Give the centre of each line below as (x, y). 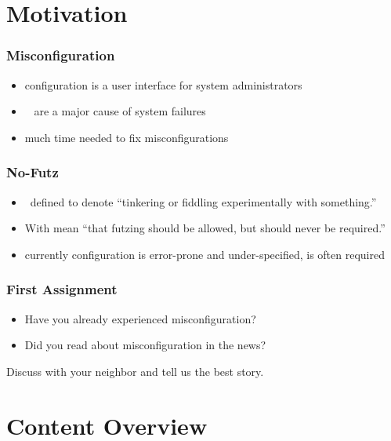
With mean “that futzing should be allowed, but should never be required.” (205, 228)
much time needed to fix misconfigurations (127, 137)
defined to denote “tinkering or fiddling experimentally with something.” (203, 201)
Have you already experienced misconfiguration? (140, 318)
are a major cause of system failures (120, 111)
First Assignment (62, 289)
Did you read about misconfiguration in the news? (145, 345)
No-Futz (33, 172)
